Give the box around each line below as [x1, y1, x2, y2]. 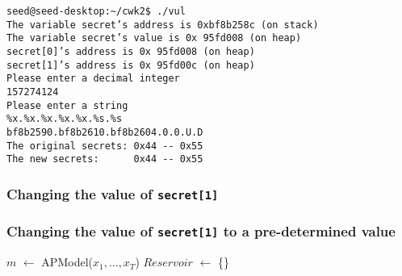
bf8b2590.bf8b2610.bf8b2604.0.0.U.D [6, 126, 203, 138]
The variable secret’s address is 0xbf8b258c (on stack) [6, 19, 319, 31]
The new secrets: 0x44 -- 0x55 [6, 153, 203, 165]
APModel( [41, 253, 93, 270]
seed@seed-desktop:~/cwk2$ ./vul [6, 6, 186, 17]
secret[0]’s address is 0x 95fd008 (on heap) [6, 45, 255, 57]
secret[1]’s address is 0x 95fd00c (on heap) [6, 59, 255, 71]
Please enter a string [6, 99, 128, 111]
